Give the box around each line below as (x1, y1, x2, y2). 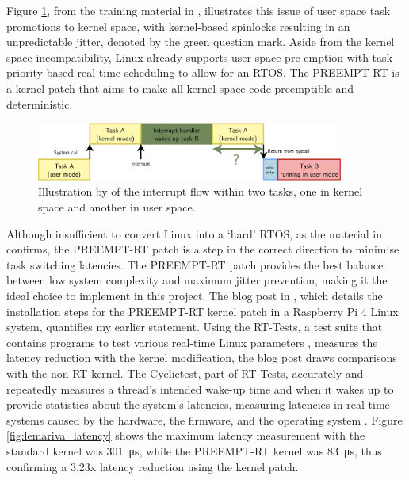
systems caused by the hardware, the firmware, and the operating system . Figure (6, 411, 403, 428)
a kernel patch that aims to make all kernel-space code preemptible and (6, 79, 354, 96)
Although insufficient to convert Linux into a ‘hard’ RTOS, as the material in (6, 225, 382, 242)
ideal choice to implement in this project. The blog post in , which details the (6, 287, 383, 303)
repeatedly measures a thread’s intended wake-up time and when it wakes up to (6, 380, 394, 397)
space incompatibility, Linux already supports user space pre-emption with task (6, 48, 392, 65)
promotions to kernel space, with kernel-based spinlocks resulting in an (6, 17, 350, 34)
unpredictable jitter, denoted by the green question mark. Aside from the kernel (6, 33, 395, 50)
